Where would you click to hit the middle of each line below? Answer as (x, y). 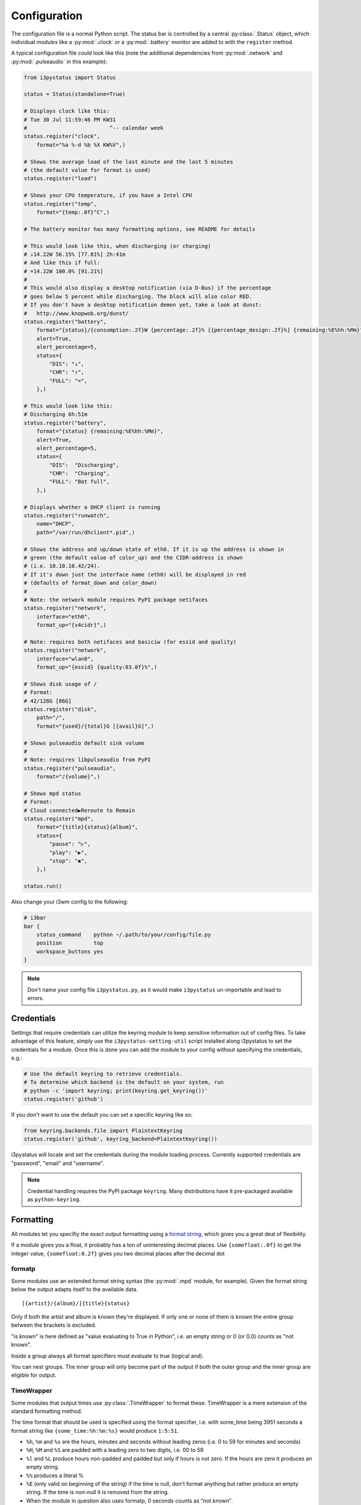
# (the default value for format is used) (87, 170)
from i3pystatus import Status (70, 77)
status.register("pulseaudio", (70, 768)
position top (70, 943)
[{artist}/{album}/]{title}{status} (76, 1303)
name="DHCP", (56, 524)
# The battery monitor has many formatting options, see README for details (140, 229)
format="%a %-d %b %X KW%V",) (81, 145)
